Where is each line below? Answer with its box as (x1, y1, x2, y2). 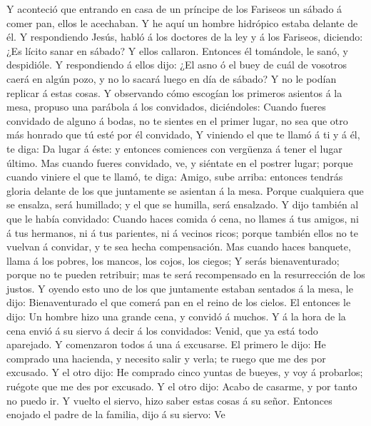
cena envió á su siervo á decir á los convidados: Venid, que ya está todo (6, 323, 318, 338)
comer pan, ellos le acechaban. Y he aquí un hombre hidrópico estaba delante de (6, 15, 358, 30)
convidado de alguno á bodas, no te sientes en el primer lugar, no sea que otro (6, 113, 348, 128)
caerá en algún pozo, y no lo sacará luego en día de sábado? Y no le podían (6, 71, 337, 86)
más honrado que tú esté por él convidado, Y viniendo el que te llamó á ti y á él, (6, 127, 360, 142)
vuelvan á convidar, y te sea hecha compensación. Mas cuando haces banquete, (6, 239, 351, 254)
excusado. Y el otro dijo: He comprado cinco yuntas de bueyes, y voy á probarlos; (6, 365, 363, 380)
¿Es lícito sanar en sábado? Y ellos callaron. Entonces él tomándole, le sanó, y (6, 43, 348, 58)
